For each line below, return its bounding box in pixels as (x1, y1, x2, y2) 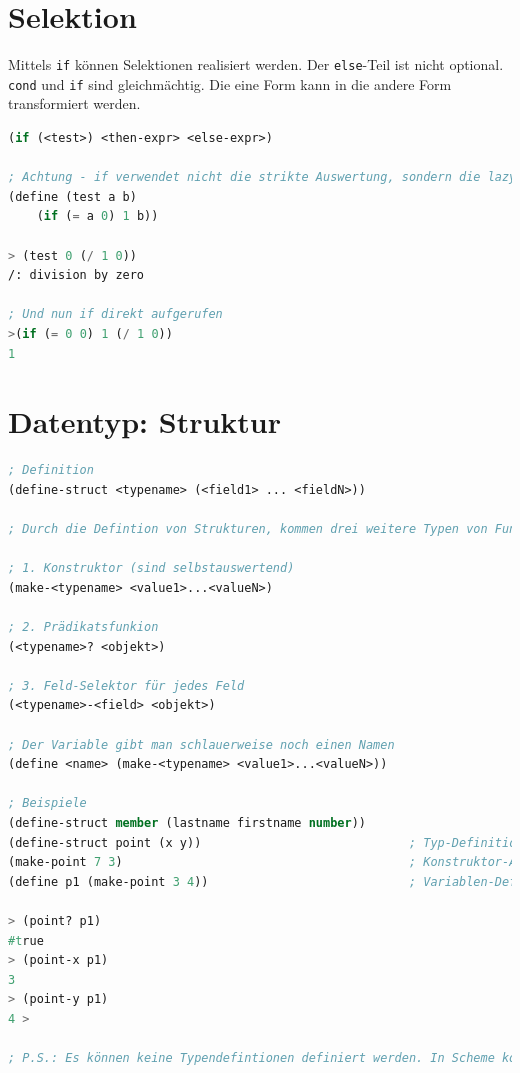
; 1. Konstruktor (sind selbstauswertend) (8, 561, 295, 576)
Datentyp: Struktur (8, 401, 282, 442)
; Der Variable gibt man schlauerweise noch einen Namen (8, 737, 395, 752)
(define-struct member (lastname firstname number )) (8, 815, 366, 830)
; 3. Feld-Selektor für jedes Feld (8, 678, 245, 693)
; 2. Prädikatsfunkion (8, 620, 159, 635)
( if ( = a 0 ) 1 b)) (36, 209, 159, 224)
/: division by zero (8, 268, 145, 283)
